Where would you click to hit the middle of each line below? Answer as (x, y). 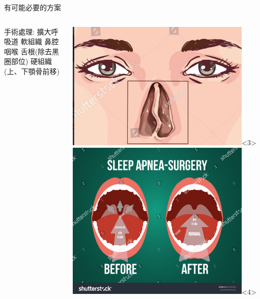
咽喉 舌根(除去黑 (32, 51)
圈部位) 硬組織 (28, 61)
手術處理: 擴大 (28, 31)
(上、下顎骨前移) (32, 71)
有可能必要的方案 (33, 7)
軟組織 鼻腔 (40, 41)
